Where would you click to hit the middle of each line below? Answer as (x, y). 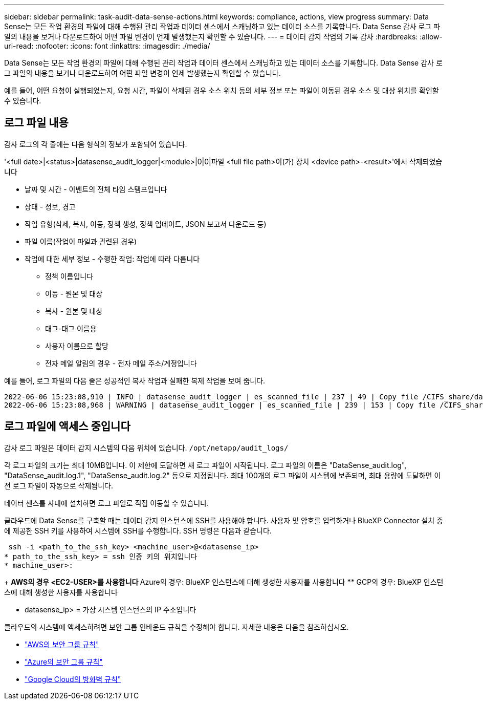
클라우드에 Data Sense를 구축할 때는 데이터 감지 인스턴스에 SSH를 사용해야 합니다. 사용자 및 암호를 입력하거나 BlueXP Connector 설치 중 (224, 520)
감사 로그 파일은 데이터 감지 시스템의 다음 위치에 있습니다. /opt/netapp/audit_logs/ (146, 447)
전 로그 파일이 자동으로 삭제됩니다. (59, 485)
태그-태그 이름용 (71, 328)
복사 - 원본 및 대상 (74, 311)
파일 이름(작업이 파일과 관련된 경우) (81, 241)
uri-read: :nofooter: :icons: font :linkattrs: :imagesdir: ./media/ (107, 46)
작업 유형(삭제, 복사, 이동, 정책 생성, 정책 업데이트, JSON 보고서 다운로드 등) (146, 224)
